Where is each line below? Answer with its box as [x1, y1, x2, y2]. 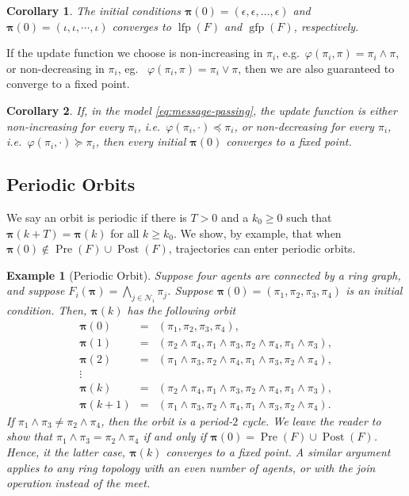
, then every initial [95, 133, 186, 150]
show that [6, 428, 52, 444]
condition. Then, [6, 302, 87, 319]
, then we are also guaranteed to [238, 59, 395, 76]
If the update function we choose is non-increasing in [6, 44, 263, 61]
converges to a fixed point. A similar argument [166, 444, 391, 460]
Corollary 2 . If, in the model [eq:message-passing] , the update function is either [6, 101, 397, 118]
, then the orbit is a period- [101, 412, 233, 429]
